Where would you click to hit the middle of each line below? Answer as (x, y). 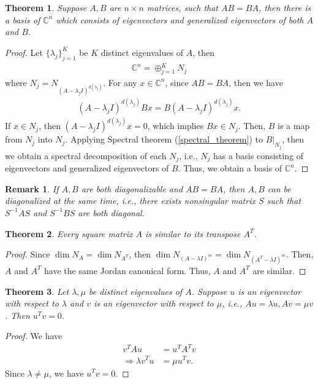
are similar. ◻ (279, 270)
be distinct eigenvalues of (136, 291)
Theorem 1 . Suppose (46, 7)
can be (279, 188)
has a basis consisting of (258, 155)
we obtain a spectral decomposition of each (86, 155)
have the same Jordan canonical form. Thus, (127, 270)
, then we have (256, 82)
